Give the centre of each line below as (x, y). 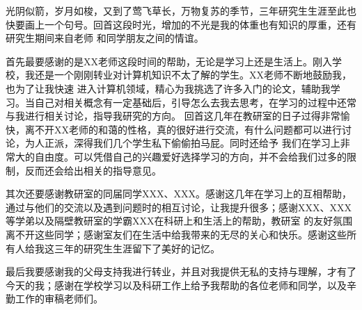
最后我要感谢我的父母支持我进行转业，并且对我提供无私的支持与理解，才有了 (181, 271)
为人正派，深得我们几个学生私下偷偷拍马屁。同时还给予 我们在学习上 (182, 143)
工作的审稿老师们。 (59, 299)
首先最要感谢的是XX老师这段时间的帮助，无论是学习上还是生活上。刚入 (169, 61)
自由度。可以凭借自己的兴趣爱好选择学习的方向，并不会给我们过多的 (190, 156)
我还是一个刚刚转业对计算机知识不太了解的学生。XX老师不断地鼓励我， (188, 75)
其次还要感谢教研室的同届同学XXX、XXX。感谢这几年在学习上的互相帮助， (179, 194)
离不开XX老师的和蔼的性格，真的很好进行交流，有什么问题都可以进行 (183, 129)
